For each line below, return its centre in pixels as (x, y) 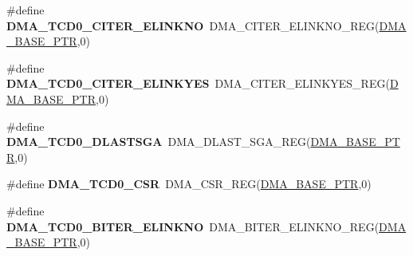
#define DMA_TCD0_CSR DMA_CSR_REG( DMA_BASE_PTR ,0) (189, 184)
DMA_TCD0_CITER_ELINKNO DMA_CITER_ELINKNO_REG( (193, 25)
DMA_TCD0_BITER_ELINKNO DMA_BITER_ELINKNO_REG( (193, 226)
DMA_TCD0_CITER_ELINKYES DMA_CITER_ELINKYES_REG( (198, 83)
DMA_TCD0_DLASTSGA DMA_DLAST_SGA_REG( (159, 142)
